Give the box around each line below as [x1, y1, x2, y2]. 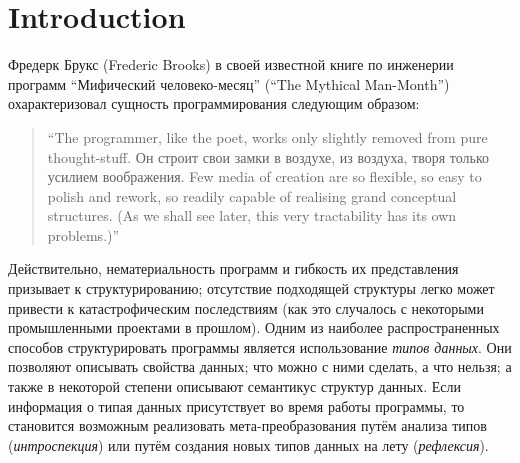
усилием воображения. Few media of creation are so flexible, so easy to [47, 166, 482, 187]
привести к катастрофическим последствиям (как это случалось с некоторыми [8, 297, 484, 318]
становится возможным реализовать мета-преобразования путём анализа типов [8, 415, 487, 436]
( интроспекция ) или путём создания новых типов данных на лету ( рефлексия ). [8, 434, 489, 455]
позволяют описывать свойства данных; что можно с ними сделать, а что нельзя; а [8, 356, 512, 377]
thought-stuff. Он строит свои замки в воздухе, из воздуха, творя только [47, 146, 489, 167]
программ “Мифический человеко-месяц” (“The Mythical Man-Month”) [8, 73, 450, 94]
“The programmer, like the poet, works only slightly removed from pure [47, 126, 488, 147]
